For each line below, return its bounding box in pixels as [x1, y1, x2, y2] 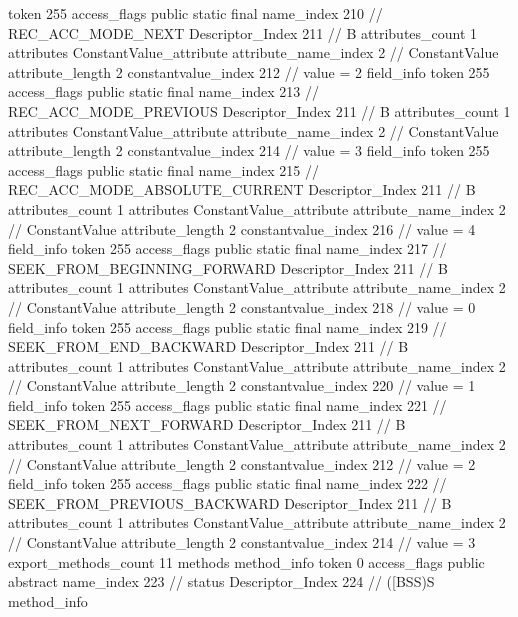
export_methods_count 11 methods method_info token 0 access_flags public [8, 551, 485, 572]
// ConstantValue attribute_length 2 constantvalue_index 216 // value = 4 [8, 218, 476, 239]
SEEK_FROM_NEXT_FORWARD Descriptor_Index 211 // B [8, 414, 406, 435]
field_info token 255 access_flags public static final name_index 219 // [8, 316, 447, 337]
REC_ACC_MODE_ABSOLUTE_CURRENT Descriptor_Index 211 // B [8, 179, 476, 200]
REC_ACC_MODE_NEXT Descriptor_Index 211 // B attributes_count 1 [8, 22, 478, 43]
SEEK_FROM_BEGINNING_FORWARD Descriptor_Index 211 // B [8, 257, 448, 278]
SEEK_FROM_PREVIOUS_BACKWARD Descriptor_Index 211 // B [8, 492, 452, 513]
